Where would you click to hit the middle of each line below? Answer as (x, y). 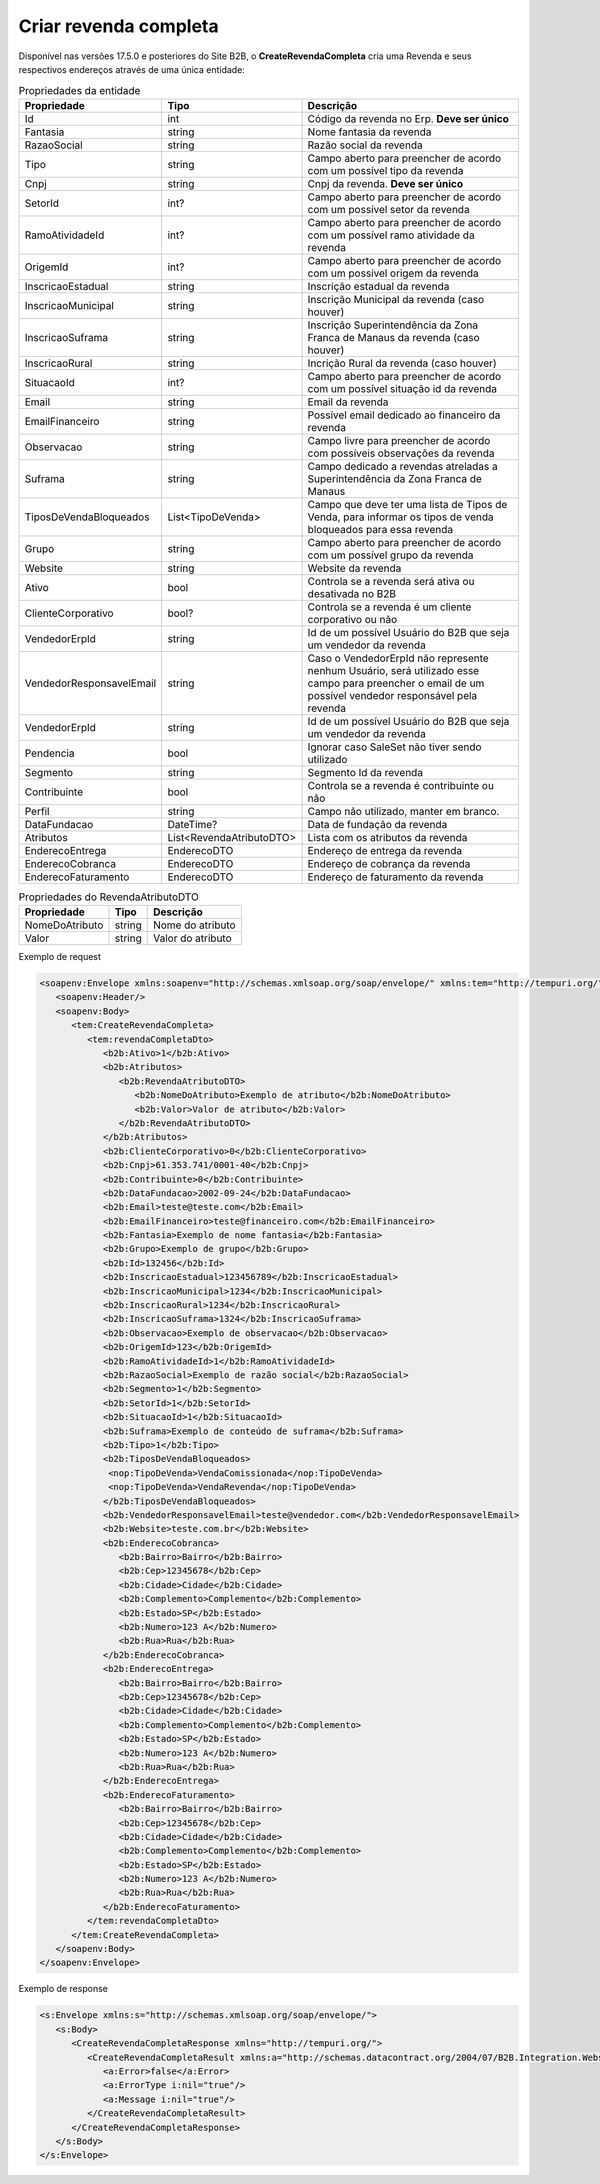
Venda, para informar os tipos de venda (400, 517)
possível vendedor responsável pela (392, 695)
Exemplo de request (60, 957)
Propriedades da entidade (79, 90)
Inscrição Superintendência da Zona (393, 325)
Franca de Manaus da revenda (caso (393, 337)
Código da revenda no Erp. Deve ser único (408, 118)
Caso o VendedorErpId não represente (398, 658)
